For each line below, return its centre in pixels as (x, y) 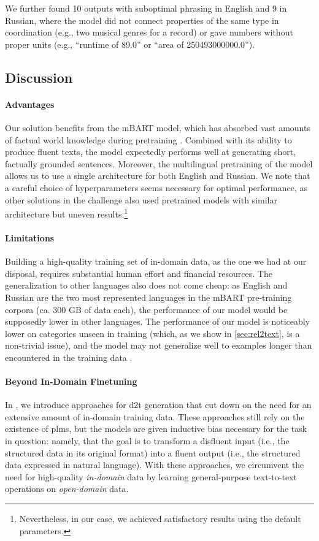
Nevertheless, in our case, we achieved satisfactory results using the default (160, 519)
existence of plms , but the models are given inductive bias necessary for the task (156, 429)
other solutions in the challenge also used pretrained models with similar (141, 199)
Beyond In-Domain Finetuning (71, 381)
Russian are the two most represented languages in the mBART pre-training (148, 297)
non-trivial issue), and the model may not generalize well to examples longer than (159, 345)
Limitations (30, 237)
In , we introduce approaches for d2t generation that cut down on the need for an (158, 405)
